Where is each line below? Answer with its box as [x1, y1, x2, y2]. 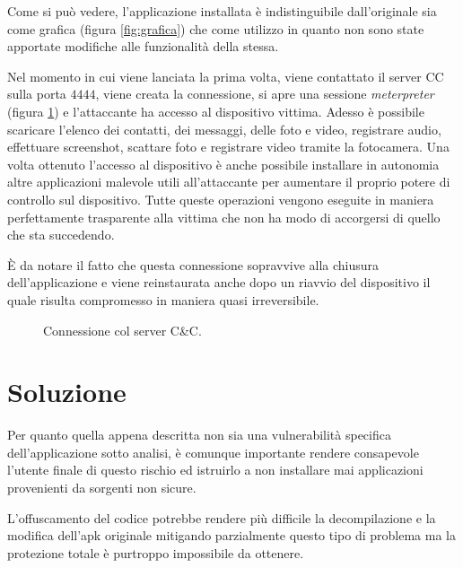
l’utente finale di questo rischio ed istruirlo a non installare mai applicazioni [7, 460, 424, 479]
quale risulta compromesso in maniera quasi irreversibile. [7, 290, 319, 309]
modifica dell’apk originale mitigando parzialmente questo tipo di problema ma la [7, 526, 456, 545]
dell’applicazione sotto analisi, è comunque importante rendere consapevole [7, 442, 419, 461]
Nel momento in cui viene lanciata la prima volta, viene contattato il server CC [7, 66, 444, 85]
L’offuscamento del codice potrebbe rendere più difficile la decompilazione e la [7, 508, 436, 527]
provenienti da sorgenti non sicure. [7, 478, 197, 496]
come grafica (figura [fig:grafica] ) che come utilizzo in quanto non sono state [7, 19, 424, 38]
